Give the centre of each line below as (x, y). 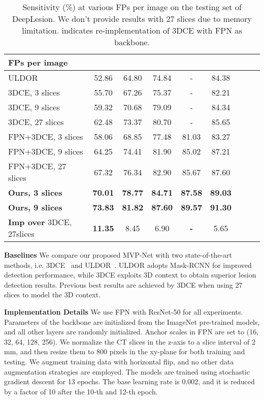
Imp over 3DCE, (40, 222)
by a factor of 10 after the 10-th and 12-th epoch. (81, 391)
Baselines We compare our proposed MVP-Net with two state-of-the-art (118, 255)
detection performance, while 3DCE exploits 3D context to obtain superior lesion (130, 275)
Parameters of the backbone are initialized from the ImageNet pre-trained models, (132, 321)
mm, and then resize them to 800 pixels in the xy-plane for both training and (125, 351)
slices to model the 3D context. (53, 295)
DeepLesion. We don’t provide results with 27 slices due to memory (132, 19)
